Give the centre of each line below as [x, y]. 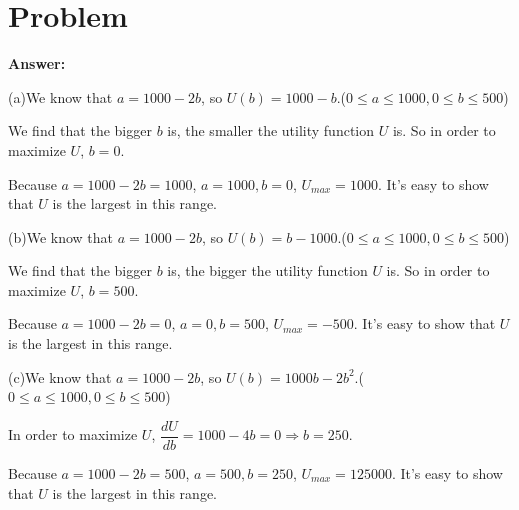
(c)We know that [60, 376]
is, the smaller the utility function [271, 130]
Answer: [37, 63]
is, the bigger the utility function [267, 270]
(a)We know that [60, 96]
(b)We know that [61, 236]
